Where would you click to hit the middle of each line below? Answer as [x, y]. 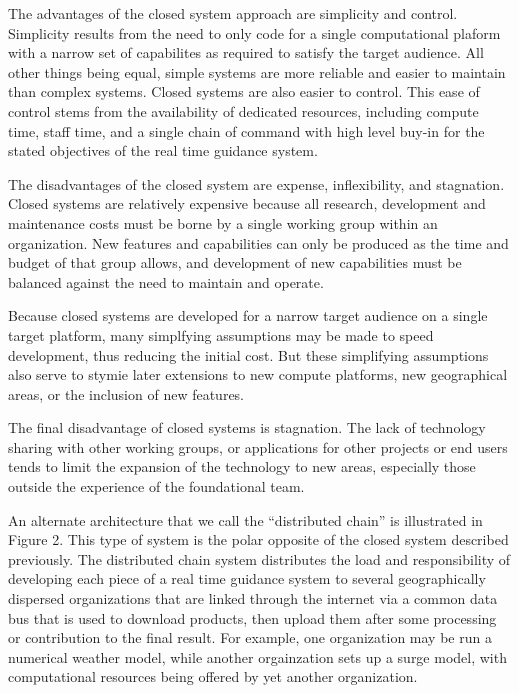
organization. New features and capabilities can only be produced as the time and [258, 242]
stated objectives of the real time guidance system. [163, 150]
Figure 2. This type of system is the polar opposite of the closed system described [258, 539]
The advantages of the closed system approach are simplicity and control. [233, 13]
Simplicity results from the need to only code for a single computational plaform [254, 32]
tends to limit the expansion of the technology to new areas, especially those [242, 466]
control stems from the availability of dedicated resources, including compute [243, 110]
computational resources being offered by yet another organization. [213, 676]
